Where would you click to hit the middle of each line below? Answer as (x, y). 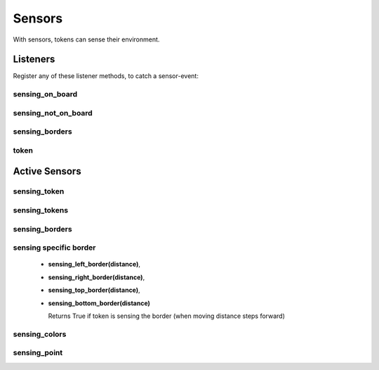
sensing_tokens (41, 210)
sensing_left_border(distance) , (94, 264)
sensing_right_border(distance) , (97, 277)
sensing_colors (40, 334)
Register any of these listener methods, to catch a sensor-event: (106, 76)
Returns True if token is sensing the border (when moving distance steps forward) (167, 316)
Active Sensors (47, 171)
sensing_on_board (45, 94)
